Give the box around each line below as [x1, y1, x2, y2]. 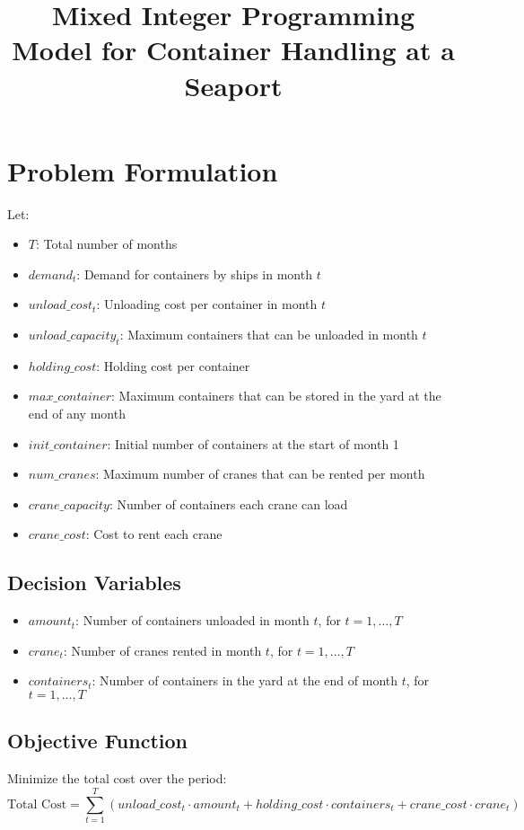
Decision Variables [7, 569, 181, 596]
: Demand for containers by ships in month [76, 264, 312, 283]
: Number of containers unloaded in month [75, 611, 310, 630]
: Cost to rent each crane [85, 525, 223, 543]
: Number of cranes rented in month [63, 640, 262, 659]
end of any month [28, 404, 126, 423]
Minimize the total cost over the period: [7, 769, 227, 788]
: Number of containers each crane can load [109, 494, 348, 513]
